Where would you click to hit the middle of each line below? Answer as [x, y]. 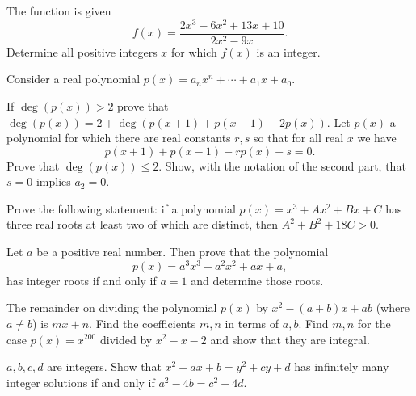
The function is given [59, 11]
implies [53, 181]
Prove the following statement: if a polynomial [121, 208]
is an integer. [288, 51]
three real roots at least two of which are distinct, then [142, 224]
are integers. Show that [104, 367]
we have [377, 138]
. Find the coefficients [143, 323]
